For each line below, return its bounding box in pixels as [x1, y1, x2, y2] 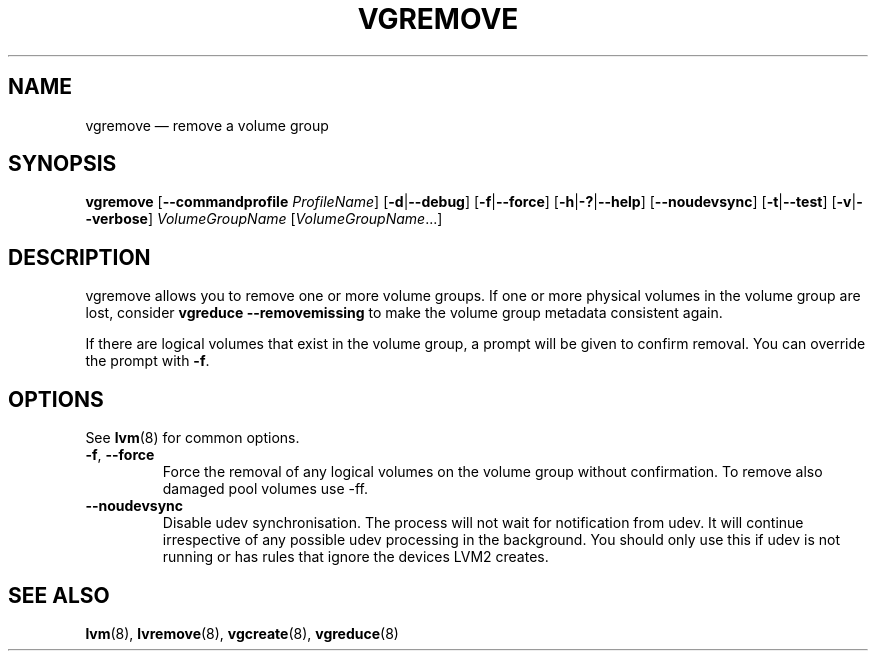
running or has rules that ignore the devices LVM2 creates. [162, 548, 549, 566]
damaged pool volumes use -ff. [162, 480, 368, 498]
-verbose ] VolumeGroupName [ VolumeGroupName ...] [85, 210, 443, 228]
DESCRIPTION [8, 244, 151, 270]
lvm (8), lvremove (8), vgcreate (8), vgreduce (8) [85, 624, 399, 642]
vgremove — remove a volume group [85, 116, 329, 134]
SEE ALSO [8, 582, 110, 608]
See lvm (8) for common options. [85, 429, 300, 447]
